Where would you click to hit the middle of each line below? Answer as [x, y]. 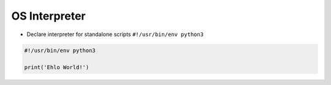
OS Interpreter [48, 16]
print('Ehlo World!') [57, 68]
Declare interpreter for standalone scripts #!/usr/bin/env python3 [115, 34]
